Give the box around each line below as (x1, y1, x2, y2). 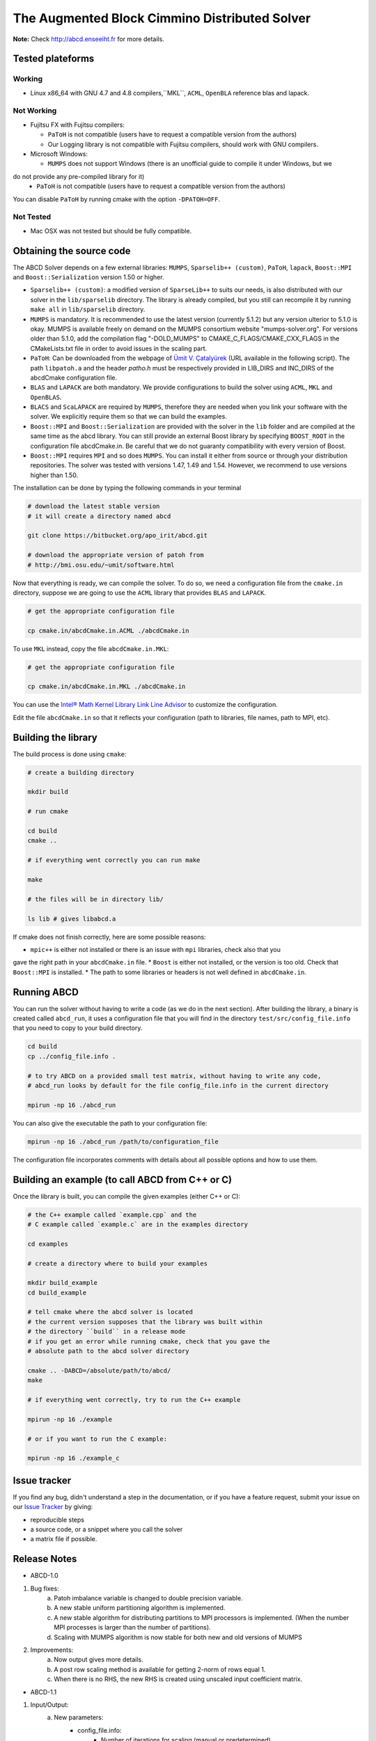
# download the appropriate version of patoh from (27, 551, 205, 559)
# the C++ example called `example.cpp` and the (27, 1210, 197, 1219)
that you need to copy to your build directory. (13, 1024, 143, 1032)
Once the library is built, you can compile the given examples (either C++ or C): (13, 1192, 240, 1201)
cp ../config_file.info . (27, 1052, 116, 1060)
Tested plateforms (13, 53, 95, 65)
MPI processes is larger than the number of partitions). (54, 1623, 212, 1632)
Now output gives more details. (54, 1655, 144, 1664)
